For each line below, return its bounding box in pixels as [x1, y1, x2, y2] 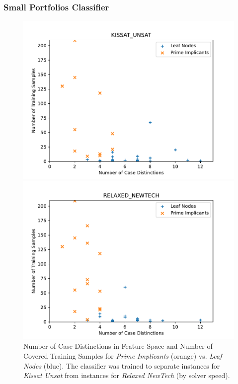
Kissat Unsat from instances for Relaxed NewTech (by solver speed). [23, 370, 230, 381]
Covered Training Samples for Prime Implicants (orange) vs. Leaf [23, 351, 222, 361]
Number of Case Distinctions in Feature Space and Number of [23, 341, 213, 351]
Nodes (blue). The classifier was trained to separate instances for [23, 360, 220, 371]
